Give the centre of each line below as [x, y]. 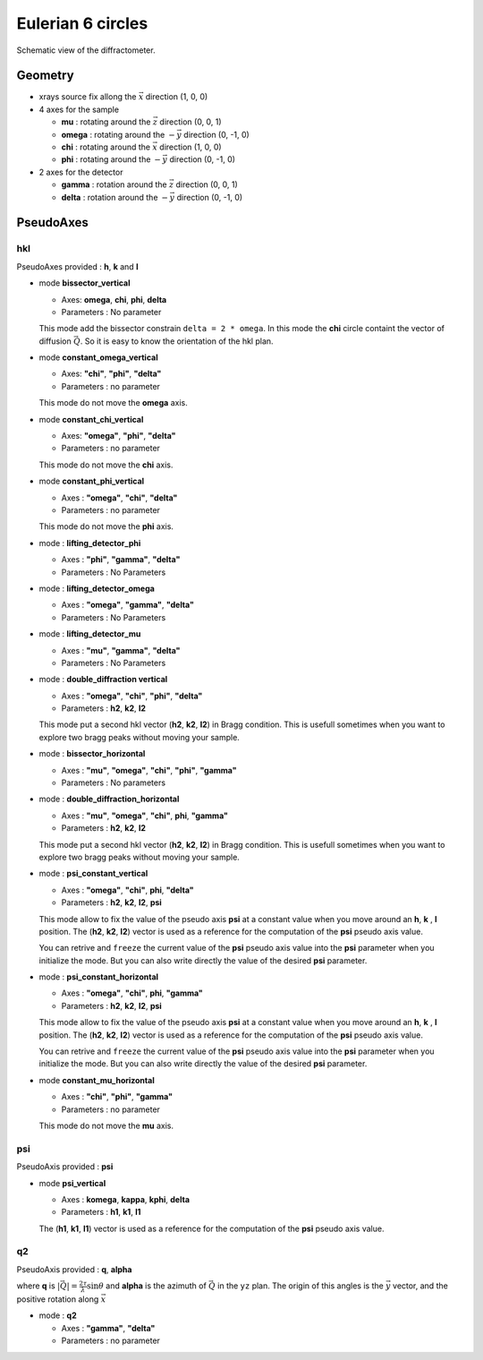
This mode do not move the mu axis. [106, 1125]
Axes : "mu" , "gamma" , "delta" [121, 650]
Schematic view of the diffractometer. [86, 50]
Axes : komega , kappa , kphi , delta [126, 1199]
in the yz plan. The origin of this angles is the [301, 1286]
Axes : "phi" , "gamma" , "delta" [121, 560]
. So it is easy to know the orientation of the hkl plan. [177, 341]
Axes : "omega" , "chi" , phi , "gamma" [132, 993]
